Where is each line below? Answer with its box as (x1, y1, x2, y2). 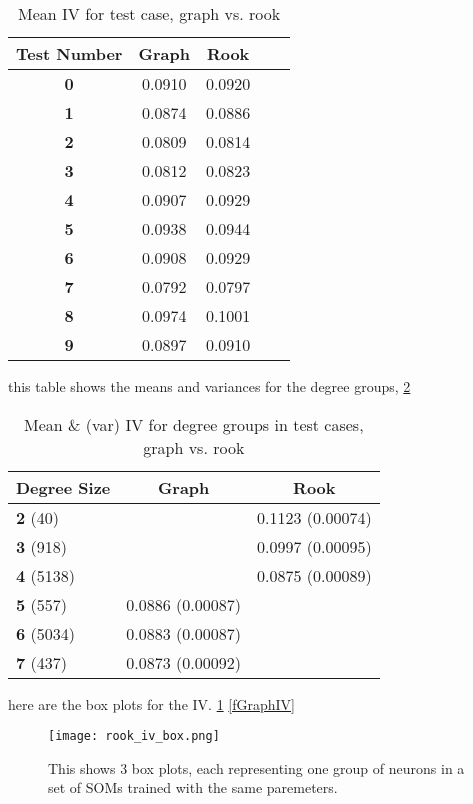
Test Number (16, 42, 123, 65)
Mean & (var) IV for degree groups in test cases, (24, 412, 364, 436)
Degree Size (16, 475, 111, 499)
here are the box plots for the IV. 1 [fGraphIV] (8, 693, 295, 714)
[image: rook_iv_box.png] (48, 729, 220, 744)
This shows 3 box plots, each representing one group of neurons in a (48, 757, 465, 778)
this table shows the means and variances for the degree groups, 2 (8, 376, 411, 396)
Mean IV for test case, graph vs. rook (18, 2, 281, 25)
